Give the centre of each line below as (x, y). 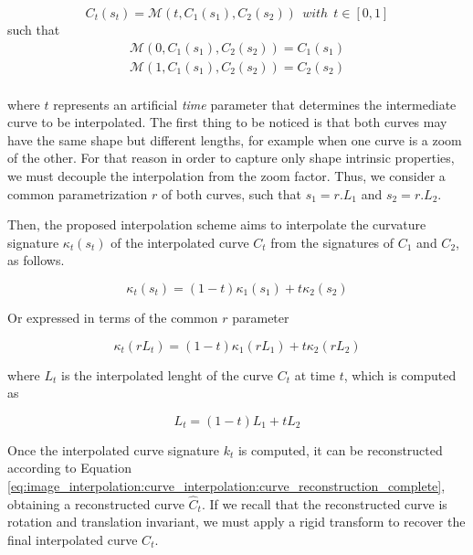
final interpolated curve (73, 539)
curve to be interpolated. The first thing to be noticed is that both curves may (227, 122)
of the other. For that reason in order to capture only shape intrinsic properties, (231, 158)
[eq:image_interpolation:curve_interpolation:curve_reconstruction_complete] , (226, 486)
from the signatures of (332, 242)
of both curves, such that (231, 193)
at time (315, 374)
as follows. (36, 260)
